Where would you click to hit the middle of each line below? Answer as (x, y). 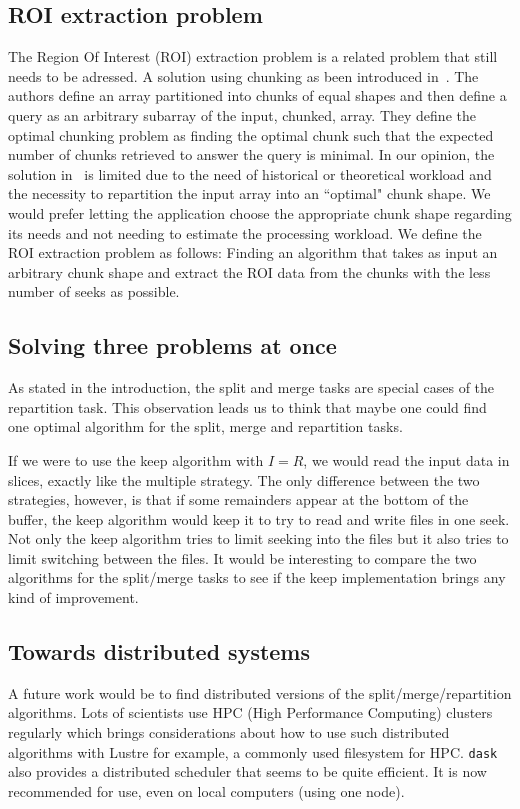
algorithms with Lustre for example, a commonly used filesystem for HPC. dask (253, 751)
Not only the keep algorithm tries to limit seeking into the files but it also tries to (258, 538)
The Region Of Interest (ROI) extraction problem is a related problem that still (253, 56)
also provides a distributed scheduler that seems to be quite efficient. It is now (247, 771)
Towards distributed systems (159, 651)
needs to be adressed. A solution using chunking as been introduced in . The (243, 75)
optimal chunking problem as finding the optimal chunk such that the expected (251, 134)
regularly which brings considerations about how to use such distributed (229, 732)
